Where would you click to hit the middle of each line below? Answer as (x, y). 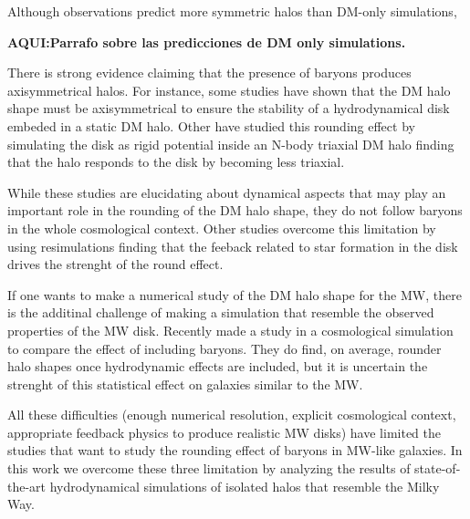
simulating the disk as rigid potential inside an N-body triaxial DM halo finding (231, 144)
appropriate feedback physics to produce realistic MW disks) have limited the (224, 432)
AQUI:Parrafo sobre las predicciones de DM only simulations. (207, 42)
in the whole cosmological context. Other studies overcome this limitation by (222, 228)
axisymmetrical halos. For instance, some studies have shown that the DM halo (229, 90)
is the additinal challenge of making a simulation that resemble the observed (221, 312)
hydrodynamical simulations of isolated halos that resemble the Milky (245, 486)
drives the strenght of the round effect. (115, 264)
